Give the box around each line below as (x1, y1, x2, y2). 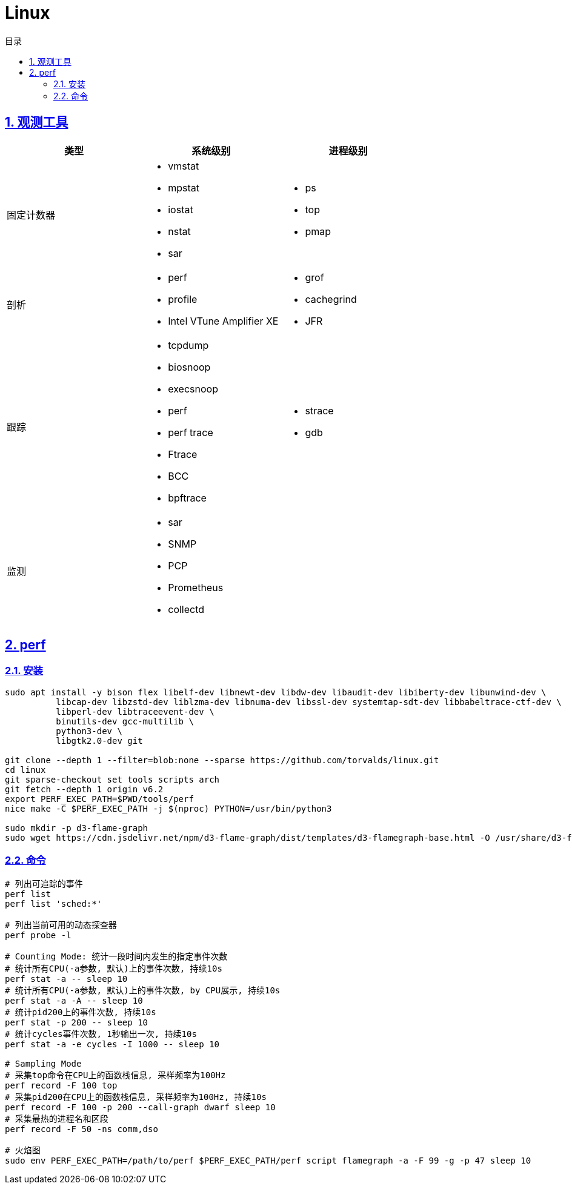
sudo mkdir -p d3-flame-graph (5, 823, 148, 833)
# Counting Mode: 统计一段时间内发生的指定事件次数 (5, 951, 228, 961)
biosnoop (168, 360, 211, 373)
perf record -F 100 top (5, 1080, 118, 1090)
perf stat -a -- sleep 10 (5, 973, 128, 984)
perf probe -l (5, 930, 71, 940)
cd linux (5, 764, 46, 775)
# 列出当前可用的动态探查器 (5, 919, 117, 930)
